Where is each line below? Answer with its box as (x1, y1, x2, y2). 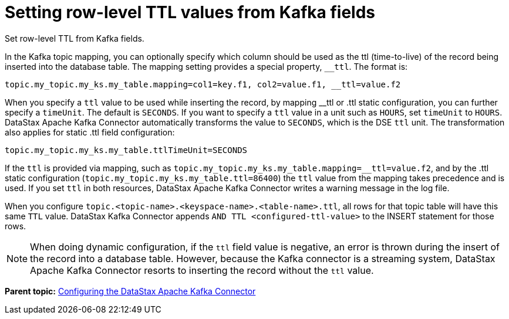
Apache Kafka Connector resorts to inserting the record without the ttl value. (30, 264, 374, 276)
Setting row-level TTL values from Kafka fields (5, 2, 375, 22)
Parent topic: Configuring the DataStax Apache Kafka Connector (5, 286, 256, 296)
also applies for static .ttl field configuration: (5, 127, 175, 137)
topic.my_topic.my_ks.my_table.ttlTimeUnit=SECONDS (5, 145, 248, 155)
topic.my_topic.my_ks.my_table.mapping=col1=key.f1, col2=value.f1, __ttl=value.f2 (5, 79, 401, 89)
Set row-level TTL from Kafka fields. (5, 33, 144, 43)
